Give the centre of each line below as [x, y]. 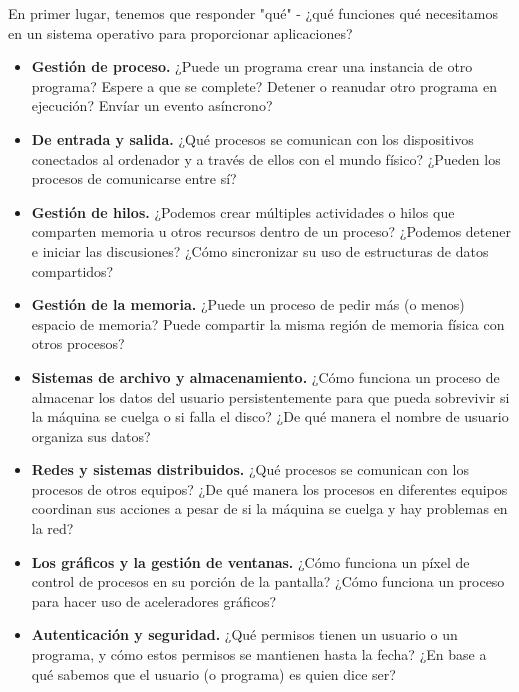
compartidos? [72, 270]
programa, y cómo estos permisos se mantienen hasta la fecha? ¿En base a [259, 654]
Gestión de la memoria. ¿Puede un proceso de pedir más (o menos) [248, 304]
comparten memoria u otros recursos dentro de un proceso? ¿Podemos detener [271, 231]
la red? [52, 528]
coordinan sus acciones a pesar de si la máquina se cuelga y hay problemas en [269, 508]
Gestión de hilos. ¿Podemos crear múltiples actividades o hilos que [243, 211]
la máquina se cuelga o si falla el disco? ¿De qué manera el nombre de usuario [270, 416]
